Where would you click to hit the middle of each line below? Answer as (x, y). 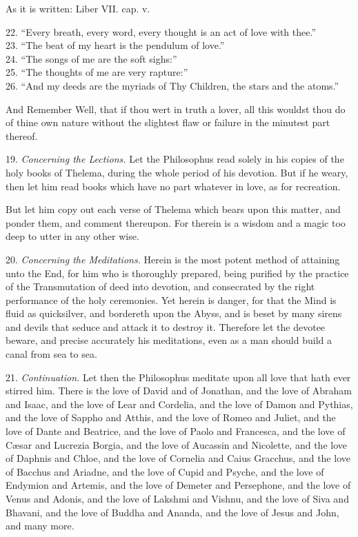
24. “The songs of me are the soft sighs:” (91, 58)
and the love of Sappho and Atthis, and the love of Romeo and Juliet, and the (171, 417)
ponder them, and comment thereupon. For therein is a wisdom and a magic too (176, 222)
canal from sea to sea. (51, 354)
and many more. (40, 526)
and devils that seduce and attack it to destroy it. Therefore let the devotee (166, 326)
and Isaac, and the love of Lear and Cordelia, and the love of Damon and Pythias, (179, 404)
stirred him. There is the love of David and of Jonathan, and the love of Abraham (179, 391)
